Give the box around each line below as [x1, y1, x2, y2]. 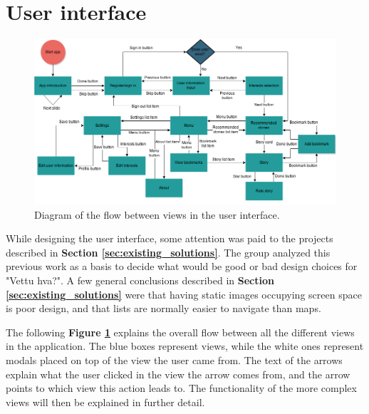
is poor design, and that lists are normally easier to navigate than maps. [6, 301, 321, 316]
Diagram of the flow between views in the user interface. [34, 207, 280, 222]
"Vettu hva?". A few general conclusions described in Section [6, 273, 274, 288]
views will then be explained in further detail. [6, 394, 205, 409]
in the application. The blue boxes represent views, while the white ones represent [6, 338, 364, 353]
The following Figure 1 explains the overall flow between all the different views [6, 324, 355, 339]
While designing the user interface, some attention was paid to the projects [6, 231, 333, 246]
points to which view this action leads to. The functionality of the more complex [6, 381, 357, 395]
